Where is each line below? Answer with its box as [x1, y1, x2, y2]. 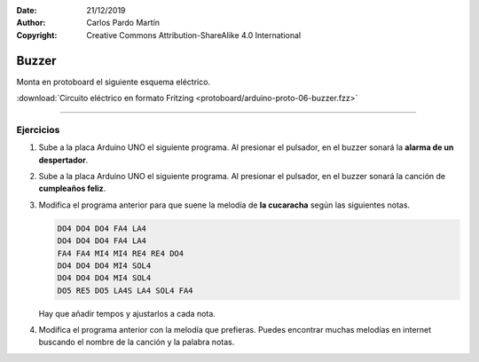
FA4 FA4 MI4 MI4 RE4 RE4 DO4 [57, 248, 185, 258]
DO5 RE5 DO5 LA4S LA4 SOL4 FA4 [57, 285, 194, 295]
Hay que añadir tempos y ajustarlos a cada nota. [38, 308, 216, 319]
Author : [16, 18, 46, 28]
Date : [16, 5, 37, 15]
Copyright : [16, 29, 58, 40]
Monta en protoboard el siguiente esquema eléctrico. [16, 76, 211, 87]
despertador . [38, 154, 89, 165]
